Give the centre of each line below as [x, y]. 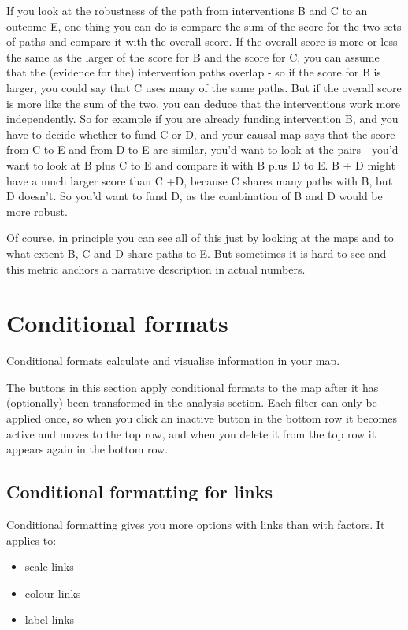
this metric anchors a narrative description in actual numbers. [156, 268]
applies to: [32, 540]
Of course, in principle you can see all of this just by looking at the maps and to [200, 238]
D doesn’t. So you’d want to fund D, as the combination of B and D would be [195, 196]
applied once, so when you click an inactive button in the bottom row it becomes [202, 418]
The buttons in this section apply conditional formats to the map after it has [193, 387]
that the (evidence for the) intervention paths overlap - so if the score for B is [194, 72]
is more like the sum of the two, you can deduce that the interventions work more [204, 103]
